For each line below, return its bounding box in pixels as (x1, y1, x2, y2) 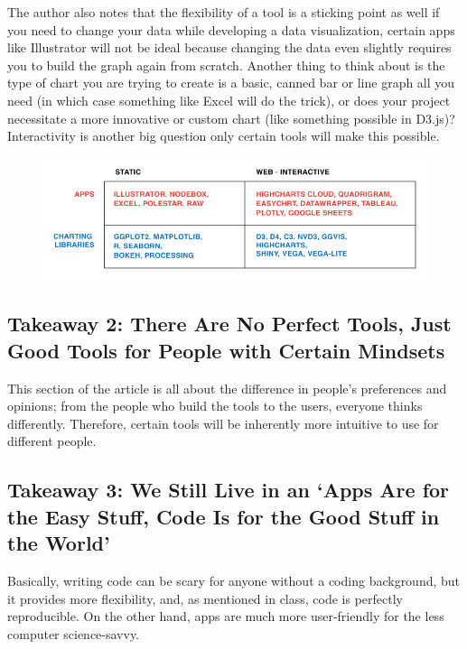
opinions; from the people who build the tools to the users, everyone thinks (7, 396, 423, 415)
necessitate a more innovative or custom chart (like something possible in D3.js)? (7, 108, 455, 127)
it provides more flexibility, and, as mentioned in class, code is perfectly (7, 589, 404, 607)
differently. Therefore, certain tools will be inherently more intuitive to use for (7, 413, 439, 432)
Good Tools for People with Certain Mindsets (7, 336, 445, 364)
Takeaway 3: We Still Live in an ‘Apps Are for (7, 476, 450, 504)
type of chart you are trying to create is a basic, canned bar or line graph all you (7, 73, 455, 92)
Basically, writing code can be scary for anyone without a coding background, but (7, 570, 461, 589)
